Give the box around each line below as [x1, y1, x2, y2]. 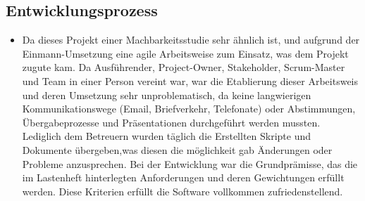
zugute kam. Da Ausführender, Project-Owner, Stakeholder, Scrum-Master [22, 60, 345, 74]
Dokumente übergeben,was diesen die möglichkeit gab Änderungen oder [22, 142, 333, 157]
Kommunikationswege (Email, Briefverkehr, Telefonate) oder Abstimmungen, [22, 101, 356, 116]
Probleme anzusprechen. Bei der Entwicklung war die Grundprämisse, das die [22, 156, 358, 171]
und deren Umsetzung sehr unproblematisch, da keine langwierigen [22, 87, 311, 102]
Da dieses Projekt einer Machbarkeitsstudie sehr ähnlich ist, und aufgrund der [22, 32, 360, 47]
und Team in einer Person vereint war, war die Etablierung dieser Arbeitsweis [22, 73, 359, 88]
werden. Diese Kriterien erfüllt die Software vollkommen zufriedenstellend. [22, 183, 343, 198]
